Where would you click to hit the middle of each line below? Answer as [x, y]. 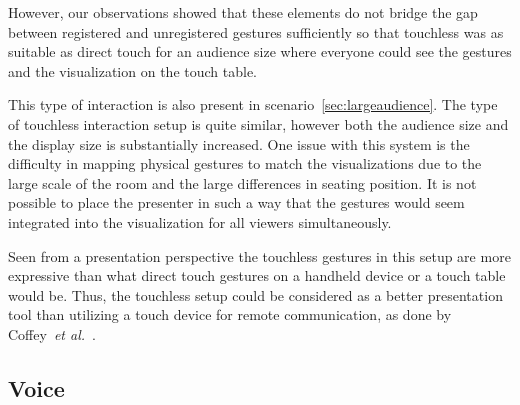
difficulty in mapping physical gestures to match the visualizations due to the [245, 163]
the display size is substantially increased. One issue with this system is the [239, 143]
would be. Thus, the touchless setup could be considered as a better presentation [255, 294]
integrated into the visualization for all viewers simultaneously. [200, 221]
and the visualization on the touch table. [132, 70]
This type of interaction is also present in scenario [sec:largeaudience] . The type [253, 104]
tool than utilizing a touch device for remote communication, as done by [230, 314]
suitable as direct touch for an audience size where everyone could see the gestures [260, 51]
